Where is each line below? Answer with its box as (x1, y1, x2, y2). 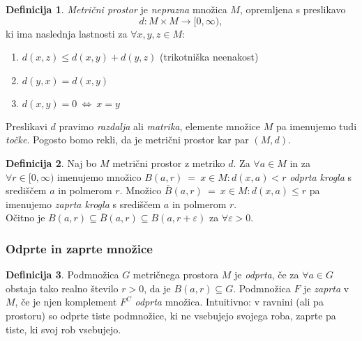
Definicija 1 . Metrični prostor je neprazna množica (6, 2, 227, 16)
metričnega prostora (133, 267, 219, 282)
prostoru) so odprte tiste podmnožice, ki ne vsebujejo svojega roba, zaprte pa (6, 308, 336, 322)
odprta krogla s (289, 169, 352, 184)
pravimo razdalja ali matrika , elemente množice (59, 118, 260, 133)
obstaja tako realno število (6, 280, 119, 295)
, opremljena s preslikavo (239, 2, 346, 16)
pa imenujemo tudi (276, 118, 357, 133)
